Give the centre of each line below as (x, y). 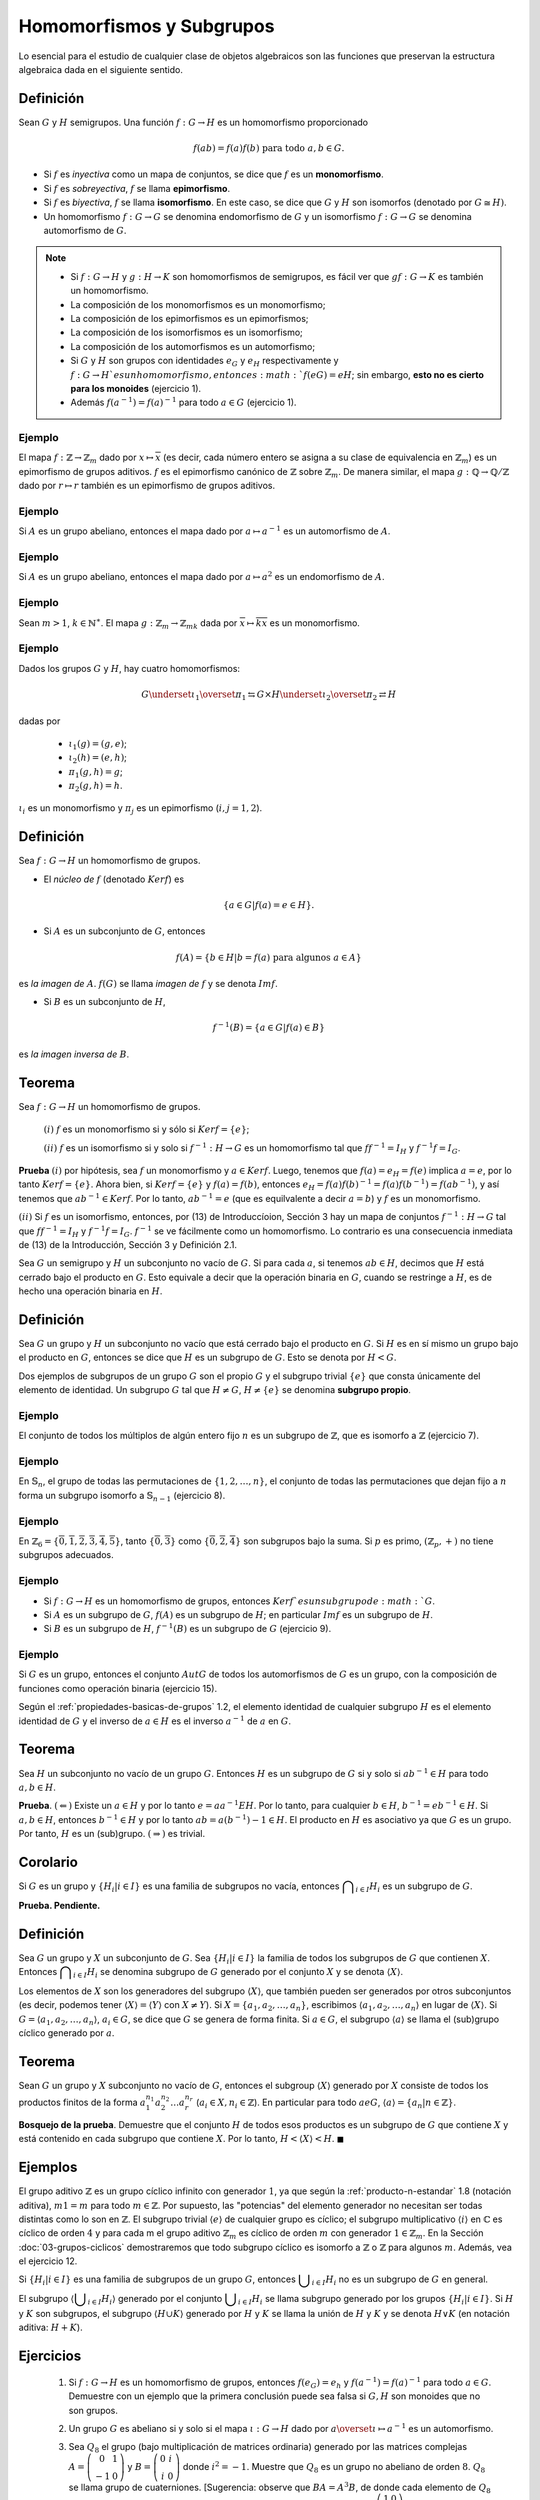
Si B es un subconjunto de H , (104, 1002)
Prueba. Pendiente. (59, 1905)
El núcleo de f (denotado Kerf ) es (114, 879)
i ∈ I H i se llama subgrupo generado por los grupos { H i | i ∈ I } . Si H (376, 2300)
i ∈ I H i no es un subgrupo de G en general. (400, 2280)
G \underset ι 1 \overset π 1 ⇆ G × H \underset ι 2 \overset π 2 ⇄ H (269, 695)
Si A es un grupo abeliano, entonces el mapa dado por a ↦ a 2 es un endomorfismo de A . (201, 576)
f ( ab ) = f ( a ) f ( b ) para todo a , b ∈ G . (269, 148)
